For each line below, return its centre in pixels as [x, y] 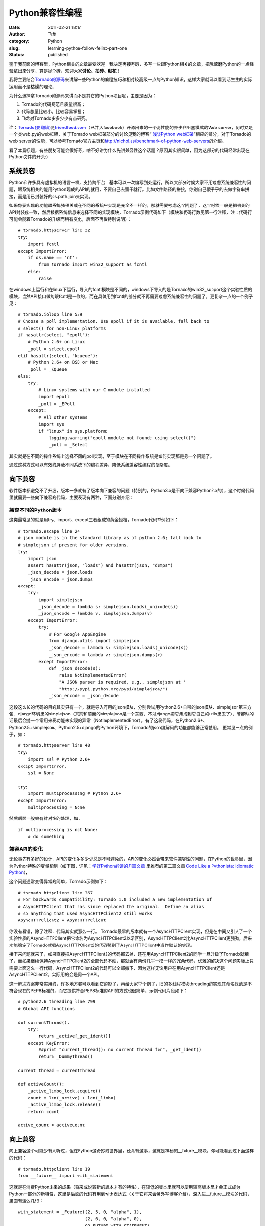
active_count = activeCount [52, 1125]
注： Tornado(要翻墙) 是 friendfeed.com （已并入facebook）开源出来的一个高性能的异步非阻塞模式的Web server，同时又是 [131, 127]
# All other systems [63, 417]
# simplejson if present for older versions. [74, 545]
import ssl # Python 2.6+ [59, 759]
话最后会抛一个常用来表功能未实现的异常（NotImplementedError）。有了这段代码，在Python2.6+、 [108, 720]
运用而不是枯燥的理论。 [33, 86]
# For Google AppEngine [77, 634]
